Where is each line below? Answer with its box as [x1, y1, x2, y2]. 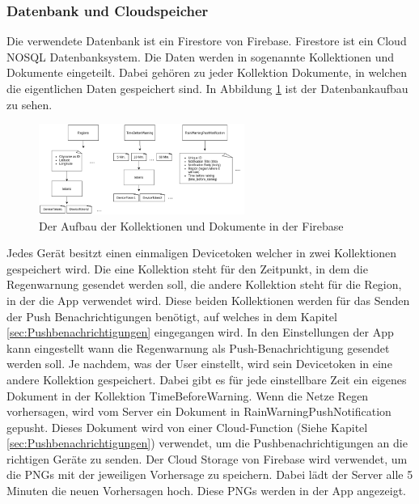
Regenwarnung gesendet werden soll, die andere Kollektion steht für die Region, [6, 276, 402, 293]
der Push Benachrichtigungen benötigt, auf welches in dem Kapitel [6, 307, 337, 324]
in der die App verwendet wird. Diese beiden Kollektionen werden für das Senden [6, 291, 410, 308]
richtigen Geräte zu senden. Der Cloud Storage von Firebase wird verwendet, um [6, 450, 408, 467]
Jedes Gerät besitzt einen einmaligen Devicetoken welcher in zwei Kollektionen [6, 244, 397, 261]
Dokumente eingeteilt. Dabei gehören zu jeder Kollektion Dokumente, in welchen [6, 64, 407, 81]
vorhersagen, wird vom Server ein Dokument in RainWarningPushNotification [6, 403, 391, 420]
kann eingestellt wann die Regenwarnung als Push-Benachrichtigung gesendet [6, 339, 390, 356]
